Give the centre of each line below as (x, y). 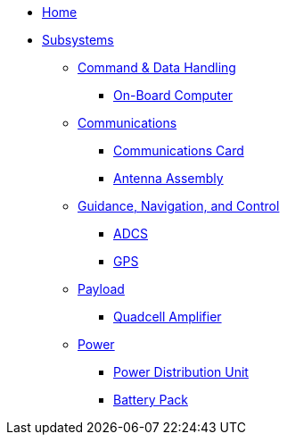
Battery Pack (151, 400)
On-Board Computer (173, 95)
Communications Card (179, 150)
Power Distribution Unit (181, 372)
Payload (101, 289)
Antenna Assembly (168, 178)
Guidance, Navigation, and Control (179, 206)
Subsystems (78, 40)
